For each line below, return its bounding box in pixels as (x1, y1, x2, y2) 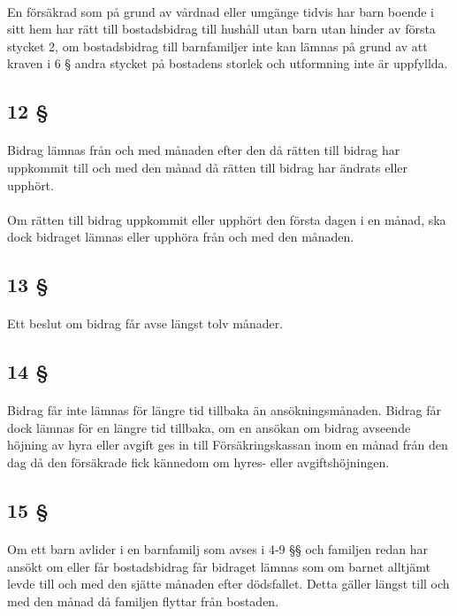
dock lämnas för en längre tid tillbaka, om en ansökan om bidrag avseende (7, 418, 411, 436)
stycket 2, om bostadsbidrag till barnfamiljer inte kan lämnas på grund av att (7, 36, 428, 55)
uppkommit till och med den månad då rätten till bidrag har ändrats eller (7, 158, 407, 176)
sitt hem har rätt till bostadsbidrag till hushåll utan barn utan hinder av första (7, 19, 436, 38)
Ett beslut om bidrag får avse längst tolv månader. (7, 314, 284, 333)
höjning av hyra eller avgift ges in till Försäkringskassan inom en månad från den (7, 435, 448, 454)
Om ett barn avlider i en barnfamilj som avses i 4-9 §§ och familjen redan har (7, 540, 428, 558)
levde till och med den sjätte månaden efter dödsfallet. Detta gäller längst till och (7, 574, 450, 593)
